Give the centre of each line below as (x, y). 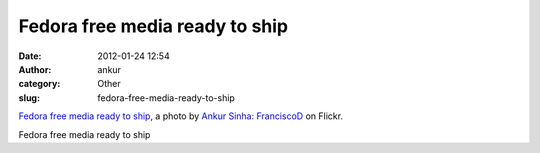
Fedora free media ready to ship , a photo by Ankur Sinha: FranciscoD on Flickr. (181, 116)
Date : (30, 56)
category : (39, 84)
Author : (35, 69)
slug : (29, 97)
